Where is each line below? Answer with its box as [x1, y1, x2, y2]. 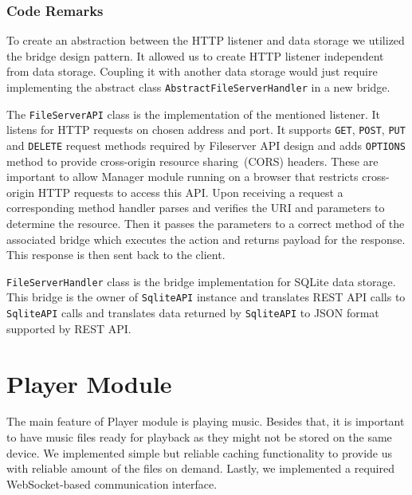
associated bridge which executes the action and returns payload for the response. [6, 230, 406, 247]
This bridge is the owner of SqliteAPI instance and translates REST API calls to [6, 289, 406, 305]
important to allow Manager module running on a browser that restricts [6, 168, 359, 185]
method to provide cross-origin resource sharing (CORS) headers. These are [6, 152, 379, 169]
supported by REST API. [6, 320, 131, 336]
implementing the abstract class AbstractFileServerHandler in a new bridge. [6, 79, 390, 95]
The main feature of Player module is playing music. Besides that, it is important [6, 413, 405, 430]
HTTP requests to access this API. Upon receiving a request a [37, 183, 343, 200]
